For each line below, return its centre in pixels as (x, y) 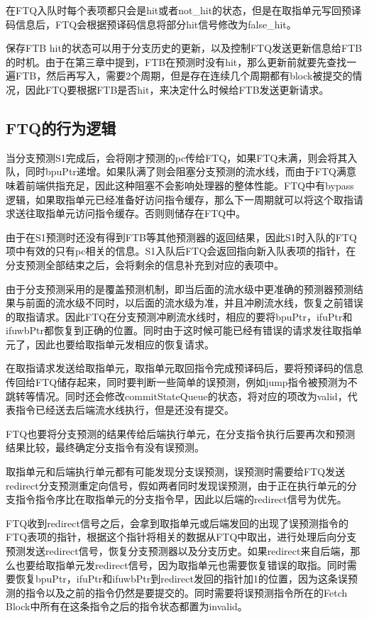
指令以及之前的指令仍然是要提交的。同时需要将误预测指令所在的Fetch (186, 592)
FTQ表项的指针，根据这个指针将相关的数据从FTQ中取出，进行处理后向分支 (181, 537)
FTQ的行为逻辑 (61, 127)
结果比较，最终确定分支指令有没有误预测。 (105, 447)
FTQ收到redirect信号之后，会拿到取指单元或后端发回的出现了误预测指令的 (177, 523)
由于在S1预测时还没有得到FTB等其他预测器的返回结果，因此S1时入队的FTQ (181, 237)
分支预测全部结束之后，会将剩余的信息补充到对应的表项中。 (145, 264)
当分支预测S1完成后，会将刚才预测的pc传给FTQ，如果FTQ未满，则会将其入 (182, 157)
